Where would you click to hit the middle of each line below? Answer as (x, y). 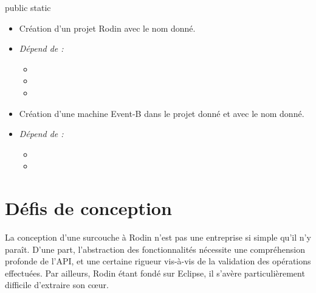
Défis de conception (88, 208)
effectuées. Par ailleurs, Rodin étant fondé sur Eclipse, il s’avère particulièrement (155, 273)
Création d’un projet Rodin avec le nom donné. (107, 28)
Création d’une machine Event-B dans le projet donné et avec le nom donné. (162, 113)
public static (28, 7)
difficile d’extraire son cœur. (57, 285)
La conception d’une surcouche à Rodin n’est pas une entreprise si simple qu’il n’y (158, 237)
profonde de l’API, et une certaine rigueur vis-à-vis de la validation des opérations (158, 261)
